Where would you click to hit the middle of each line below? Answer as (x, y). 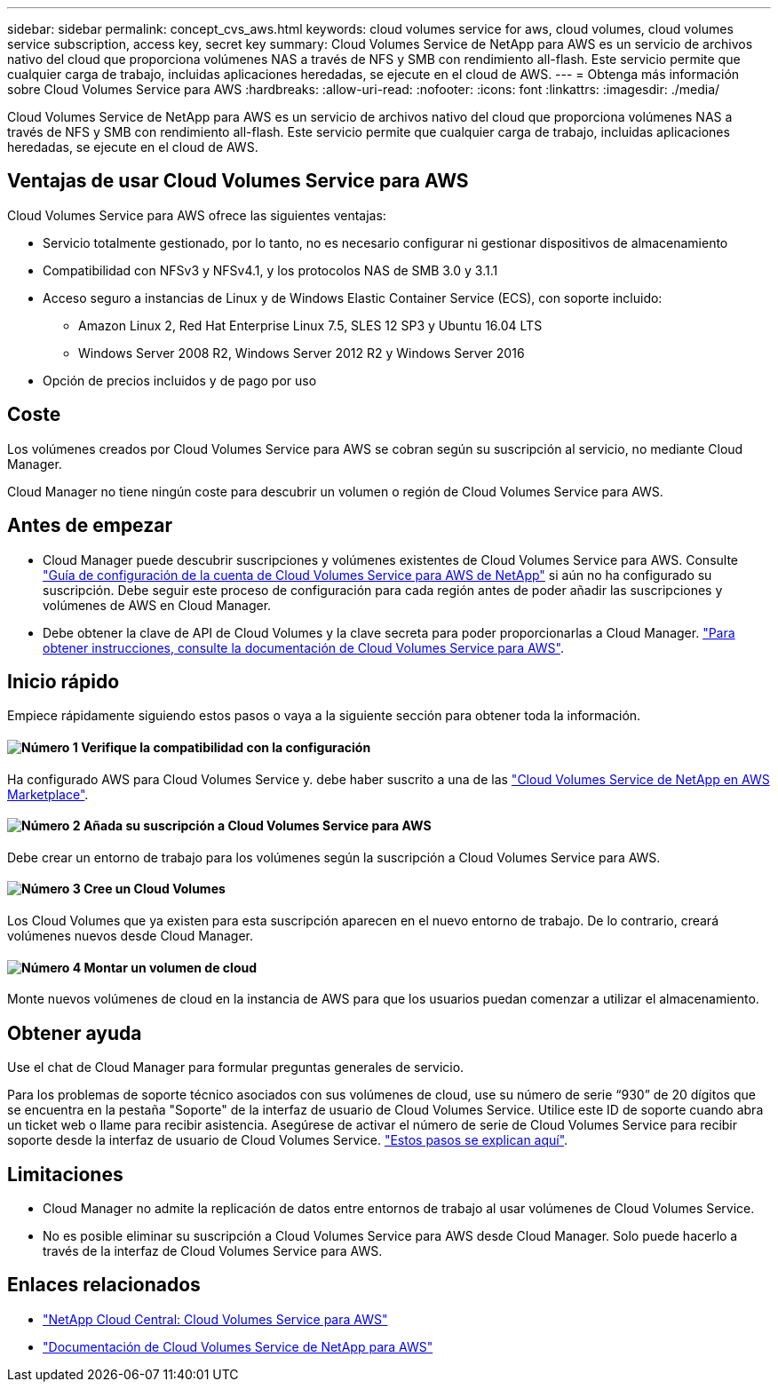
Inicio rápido (64, 681)
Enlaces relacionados (104, 1285)
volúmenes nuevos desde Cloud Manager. (131, 936)
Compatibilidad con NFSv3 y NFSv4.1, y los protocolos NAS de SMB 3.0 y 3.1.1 (270, 270)
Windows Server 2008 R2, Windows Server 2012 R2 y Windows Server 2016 (302, 353)
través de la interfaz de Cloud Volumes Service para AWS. (213, 1250)
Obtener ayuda (75, 1033)
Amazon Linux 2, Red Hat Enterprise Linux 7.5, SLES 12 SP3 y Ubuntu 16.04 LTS (310, 325)
